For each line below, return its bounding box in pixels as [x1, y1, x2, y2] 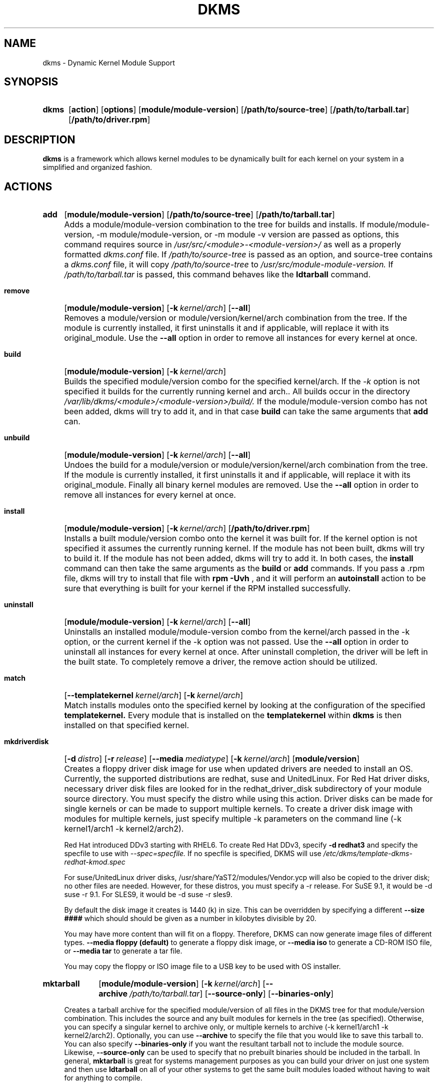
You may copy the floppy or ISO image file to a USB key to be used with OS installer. [64, 962, 341, 971]
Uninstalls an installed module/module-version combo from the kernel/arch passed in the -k [64, 627, 410, 637]
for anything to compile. [64, 1074, 142, 1083]
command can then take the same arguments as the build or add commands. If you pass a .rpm [64, 563, 425, 574]
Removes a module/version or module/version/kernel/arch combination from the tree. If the [64, 313, 407, 323]
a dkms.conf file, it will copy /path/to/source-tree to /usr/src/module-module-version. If [64, 259, 393, 270]
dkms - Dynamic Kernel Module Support [42, 58, 175, 67]
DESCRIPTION [4, 133, 75, 146]
